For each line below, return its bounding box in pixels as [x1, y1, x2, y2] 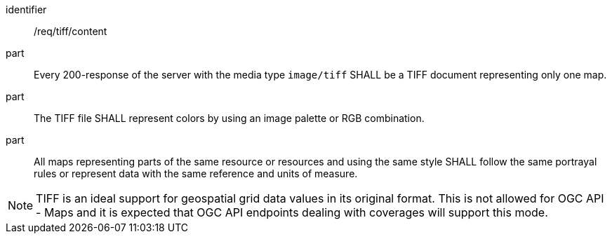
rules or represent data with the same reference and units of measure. [34, 168, 358, 179]
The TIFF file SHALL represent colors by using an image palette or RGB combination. [34, 112, 425, 124]
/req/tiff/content [34, 25, 107, 37]
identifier [6, 4, 47, 15]
